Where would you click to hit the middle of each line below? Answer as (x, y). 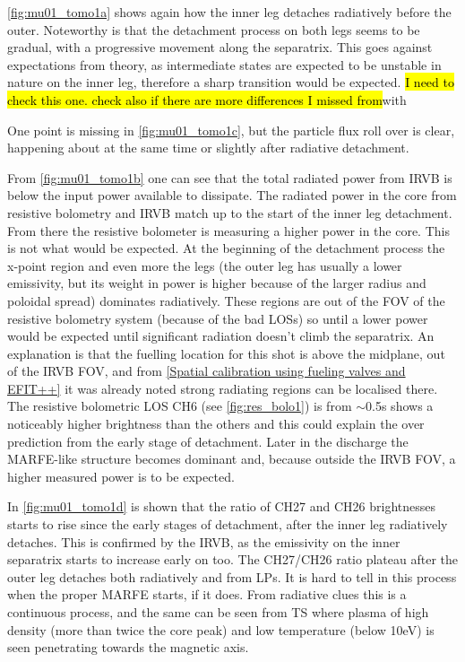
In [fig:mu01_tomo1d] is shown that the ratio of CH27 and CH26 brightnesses (222, 506)
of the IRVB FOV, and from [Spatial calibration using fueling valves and (207, 371)
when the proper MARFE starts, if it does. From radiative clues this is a (207, 594)
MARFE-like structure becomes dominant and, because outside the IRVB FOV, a (232, 459)
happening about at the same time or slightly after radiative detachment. (208, 148)
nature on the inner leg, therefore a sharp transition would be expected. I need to (231, 82)
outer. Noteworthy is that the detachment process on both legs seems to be (214, 29)
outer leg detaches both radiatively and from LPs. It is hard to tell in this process (232, 576)
